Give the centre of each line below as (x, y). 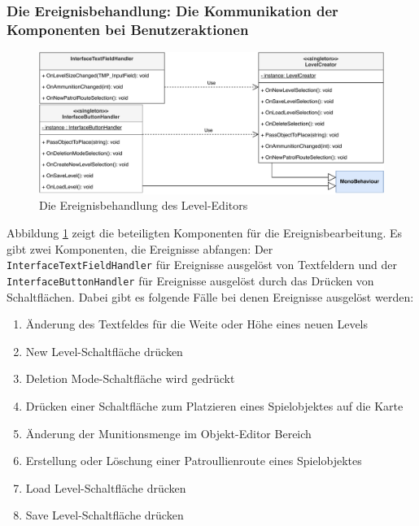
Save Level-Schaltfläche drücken (105, 515)
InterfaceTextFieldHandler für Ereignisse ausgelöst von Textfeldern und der (202, 265)
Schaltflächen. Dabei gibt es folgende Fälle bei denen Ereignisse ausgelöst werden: (210, 296)
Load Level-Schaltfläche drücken (106, 487)
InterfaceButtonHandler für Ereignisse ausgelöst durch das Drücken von (190, 280)
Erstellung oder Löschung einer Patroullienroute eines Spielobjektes (194, 461)
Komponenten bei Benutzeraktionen (128, 29)
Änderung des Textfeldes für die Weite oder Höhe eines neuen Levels (197, 324)
